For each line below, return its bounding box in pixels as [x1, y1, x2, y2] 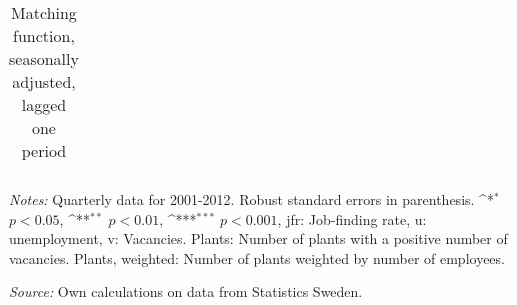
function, [13, 24, 75, 47]
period [21, 139, 67, 162]
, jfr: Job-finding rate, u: [277, 208, 427, 229]
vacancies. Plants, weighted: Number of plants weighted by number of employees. [9, 247, 505, 268]
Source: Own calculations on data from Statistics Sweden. [9, 281, 363, 302]
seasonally [9, 47, 79, 70]
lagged [21, 93, 67, 116]
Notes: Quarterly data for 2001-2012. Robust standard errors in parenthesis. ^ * [9, 189, 494, 209]
